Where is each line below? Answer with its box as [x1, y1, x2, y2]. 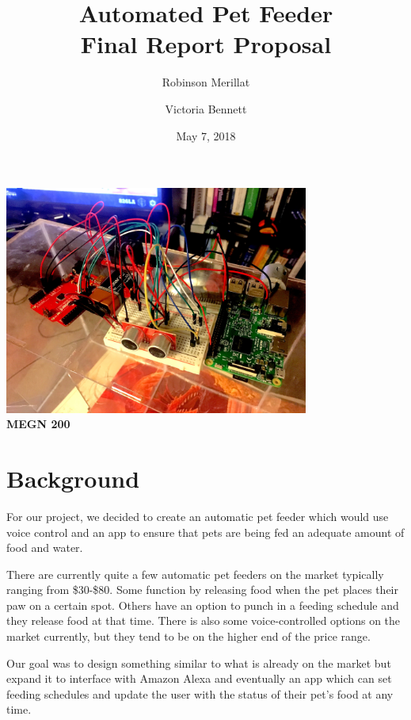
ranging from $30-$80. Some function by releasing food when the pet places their [6, 581, 398, 598]
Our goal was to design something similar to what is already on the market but [6, 654, 391, 671]
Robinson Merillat [162, 74, 250, 90]
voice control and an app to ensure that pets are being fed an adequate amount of [6, 523, 405, 540]
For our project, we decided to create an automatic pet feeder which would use [6, 507, 389, 524]
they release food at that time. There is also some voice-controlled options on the [6, 612, 401, 629]
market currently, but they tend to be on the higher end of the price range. [6, 628, 371, 645]
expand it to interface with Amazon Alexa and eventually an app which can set [6, 670, 392, 687]
